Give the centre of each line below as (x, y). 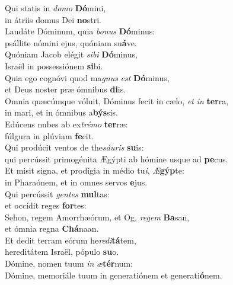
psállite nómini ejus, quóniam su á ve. (71, 42)
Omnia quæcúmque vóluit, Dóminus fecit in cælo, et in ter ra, (117, 100)
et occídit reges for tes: (46, 205)
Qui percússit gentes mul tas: (57, 193)
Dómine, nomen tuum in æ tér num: (69, 263)
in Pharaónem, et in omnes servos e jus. (76, 182)
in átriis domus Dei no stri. (53, 19)
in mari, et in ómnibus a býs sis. (61, 112)
